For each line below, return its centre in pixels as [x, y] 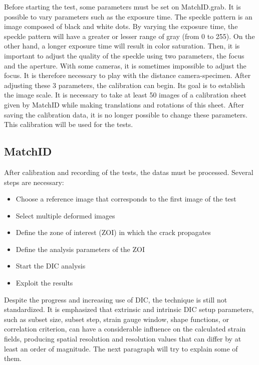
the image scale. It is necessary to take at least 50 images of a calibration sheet [125, 95]
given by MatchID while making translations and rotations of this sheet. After [124, 104]
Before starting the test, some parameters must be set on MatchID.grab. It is [122, 6]
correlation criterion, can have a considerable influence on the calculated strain [125, 329]
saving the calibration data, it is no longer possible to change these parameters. [126, 114]
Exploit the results [44, 283]
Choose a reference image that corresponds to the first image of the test [126, 199]
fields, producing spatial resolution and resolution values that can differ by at [123, 339]
